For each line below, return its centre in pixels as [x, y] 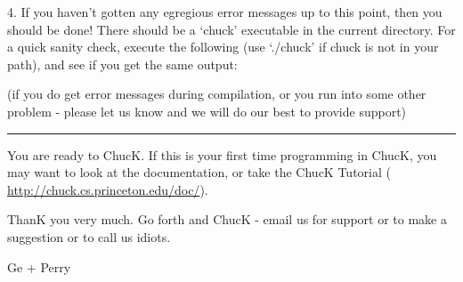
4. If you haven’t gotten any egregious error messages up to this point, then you [225, 12]
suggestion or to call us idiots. [89, 236]
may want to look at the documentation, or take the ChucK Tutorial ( [199, 172]
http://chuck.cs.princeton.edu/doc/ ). [108, 189]
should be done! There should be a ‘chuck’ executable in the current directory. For [231, 29]
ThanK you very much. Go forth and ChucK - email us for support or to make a [227, 219]
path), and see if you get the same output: [122, 64]
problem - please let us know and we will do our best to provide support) [207, 111]
